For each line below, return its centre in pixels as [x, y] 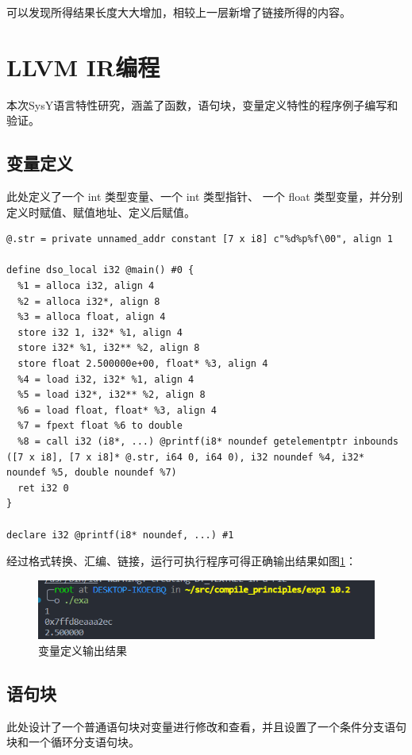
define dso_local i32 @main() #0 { [100, 270]
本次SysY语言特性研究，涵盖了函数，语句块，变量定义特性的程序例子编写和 [202, 104]
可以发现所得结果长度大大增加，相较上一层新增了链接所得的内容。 [179, 12]
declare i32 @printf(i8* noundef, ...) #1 [120, 535]
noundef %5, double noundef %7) [92, 473]
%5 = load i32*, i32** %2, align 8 [112, 395]
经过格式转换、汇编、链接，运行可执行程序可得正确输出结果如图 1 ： [181, 561]
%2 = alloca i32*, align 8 [89, 301]
